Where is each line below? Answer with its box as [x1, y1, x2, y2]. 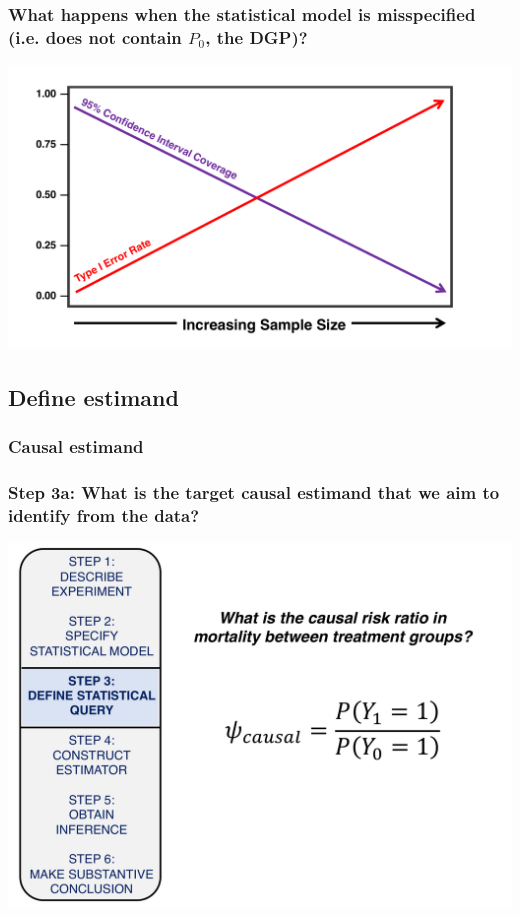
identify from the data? [8, 502, 200, 527]
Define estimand [8, 381, 179, 412]
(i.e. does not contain [8, 24, 182, 49]
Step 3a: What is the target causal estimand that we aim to [8, 479, 500, 504]
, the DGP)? [205, 24, 308, 49]
